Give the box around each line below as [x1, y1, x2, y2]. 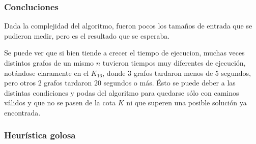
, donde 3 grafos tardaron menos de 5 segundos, [102, 67, 251, 78]
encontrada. [4, 107, 41, 118]
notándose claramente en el [4, 67, 89, 78]
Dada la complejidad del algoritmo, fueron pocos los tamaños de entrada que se [4, 20, 252, 31]
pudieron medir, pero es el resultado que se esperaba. [4, 30, 170, 41]
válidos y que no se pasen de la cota [4, 97, 116, 108]
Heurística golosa [4, 129, 76, 141]
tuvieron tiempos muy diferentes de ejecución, [102, 57, 246, 68]
